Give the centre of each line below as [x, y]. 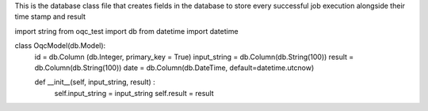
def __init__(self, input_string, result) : [95, 82]
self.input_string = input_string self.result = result [134, 93]
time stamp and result [50, 17]
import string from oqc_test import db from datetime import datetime [126, 31]
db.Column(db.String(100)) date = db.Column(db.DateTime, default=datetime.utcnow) [174, 68]
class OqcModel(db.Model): [60, 46]
